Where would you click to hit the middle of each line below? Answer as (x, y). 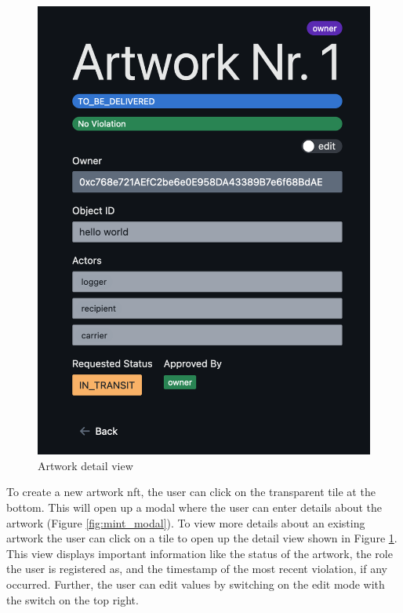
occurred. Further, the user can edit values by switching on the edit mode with (196, 584)
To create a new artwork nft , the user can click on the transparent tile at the (191, 492)
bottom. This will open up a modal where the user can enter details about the (194, 507)
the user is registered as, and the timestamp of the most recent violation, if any (197, 569)
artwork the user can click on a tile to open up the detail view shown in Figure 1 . (202, 538)
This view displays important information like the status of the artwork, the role (200, 553)
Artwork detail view (85, 465)
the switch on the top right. (73, 599)
